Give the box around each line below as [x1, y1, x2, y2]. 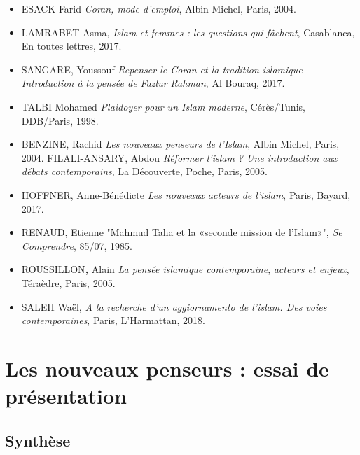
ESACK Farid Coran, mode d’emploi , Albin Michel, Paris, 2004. [21, 1, 297, 15]
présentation [5, 381, 127, 410]
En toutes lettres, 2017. [21, 38, 122, 53]
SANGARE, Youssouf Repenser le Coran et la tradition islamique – [21, 62, 311, 76]
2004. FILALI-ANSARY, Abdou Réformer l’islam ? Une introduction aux [21, 150, 338, 164]
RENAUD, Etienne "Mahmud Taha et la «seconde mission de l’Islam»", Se [21, 225, 342, 239]
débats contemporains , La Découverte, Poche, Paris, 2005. [21, 164, 268, 178]
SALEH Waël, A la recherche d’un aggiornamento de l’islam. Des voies [21, 299, 327, 314]
